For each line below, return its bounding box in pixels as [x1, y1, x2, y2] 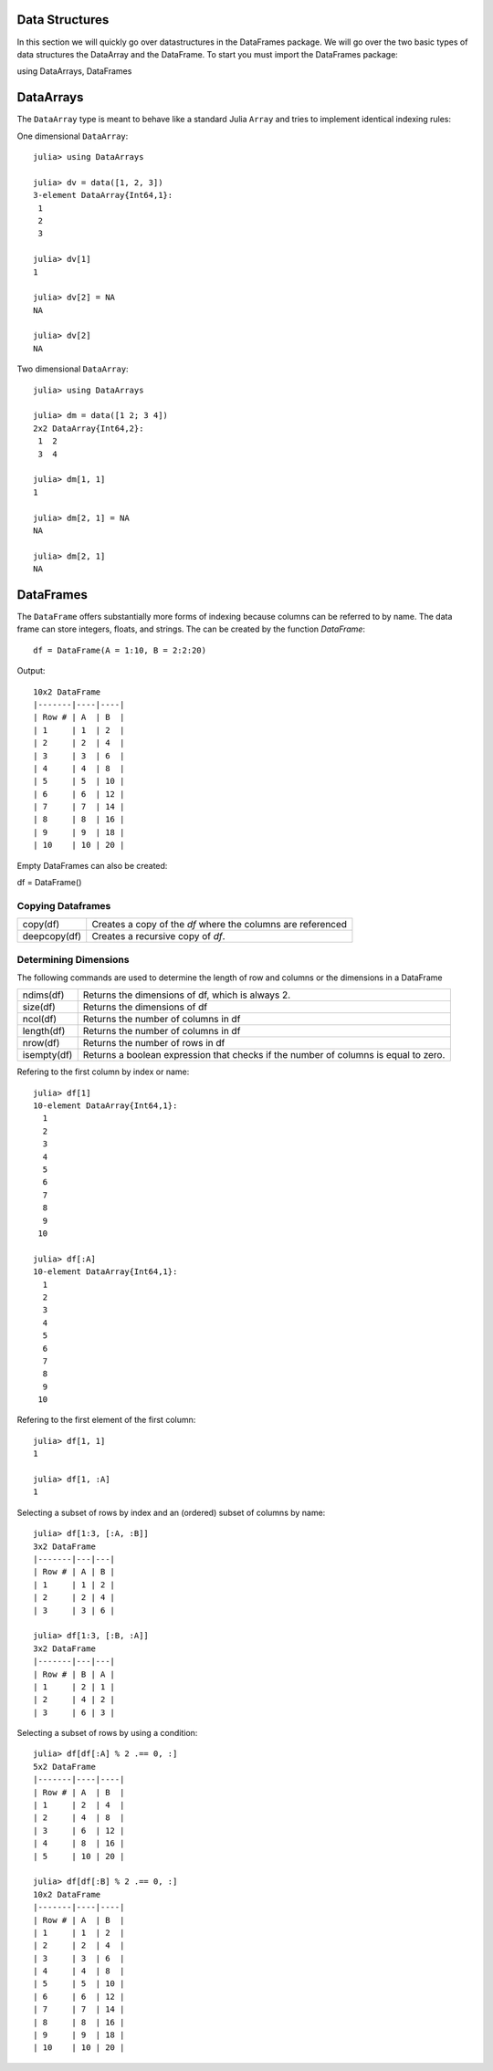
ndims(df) [22, 988, 65, 1001]
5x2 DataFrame [33, 1762, 96, 1772]
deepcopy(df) [22, 930, 82, 943]
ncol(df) [22, 1013, 58, 1026]
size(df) [22, 1000, 57, 1013]
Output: [16, 665, 46, 676]
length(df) [22, 1025, 66, 1038]
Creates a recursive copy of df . [91, 930, 226, 943]
